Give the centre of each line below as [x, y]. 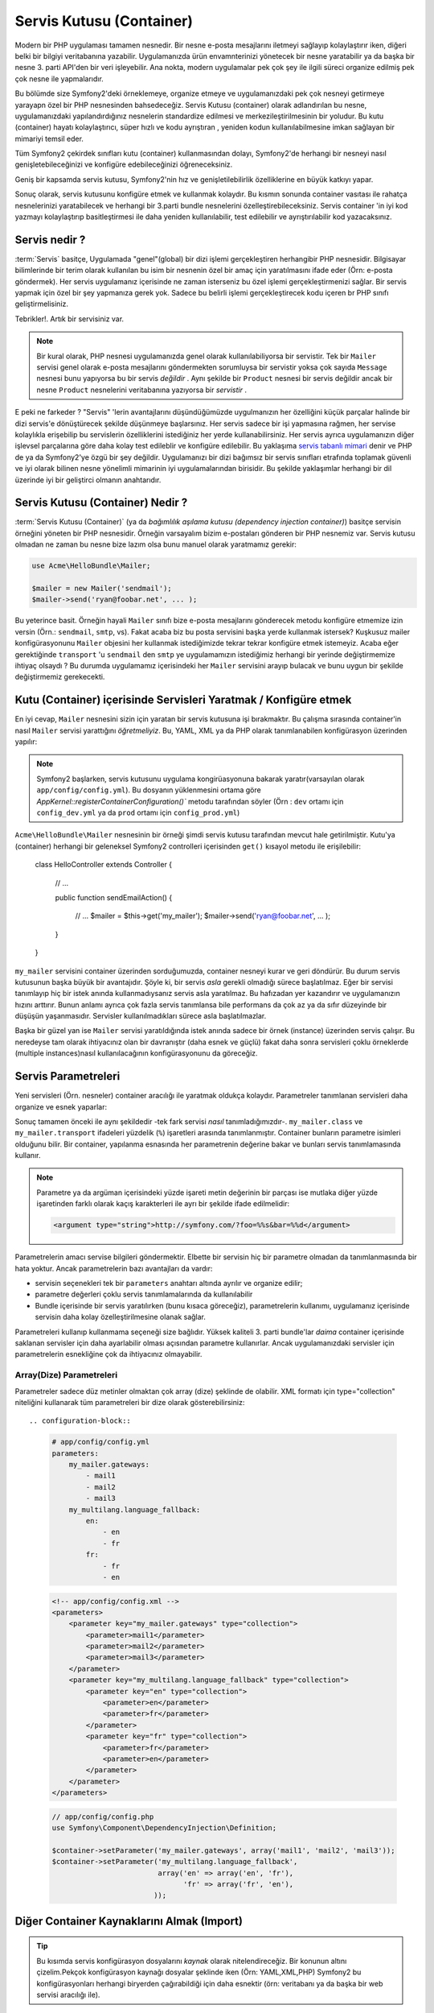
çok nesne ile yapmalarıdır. [59, 79]
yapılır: [26, 742]
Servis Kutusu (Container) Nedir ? [101, 503]
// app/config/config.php [103, 1817]
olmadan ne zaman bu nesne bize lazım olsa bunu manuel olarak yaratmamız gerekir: [156, 544]
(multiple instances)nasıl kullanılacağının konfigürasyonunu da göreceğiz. [136, 1053]
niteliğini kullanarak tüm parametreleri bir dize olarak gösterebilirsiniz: [130, 1402]
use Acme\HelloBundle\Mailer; [91, 566]
